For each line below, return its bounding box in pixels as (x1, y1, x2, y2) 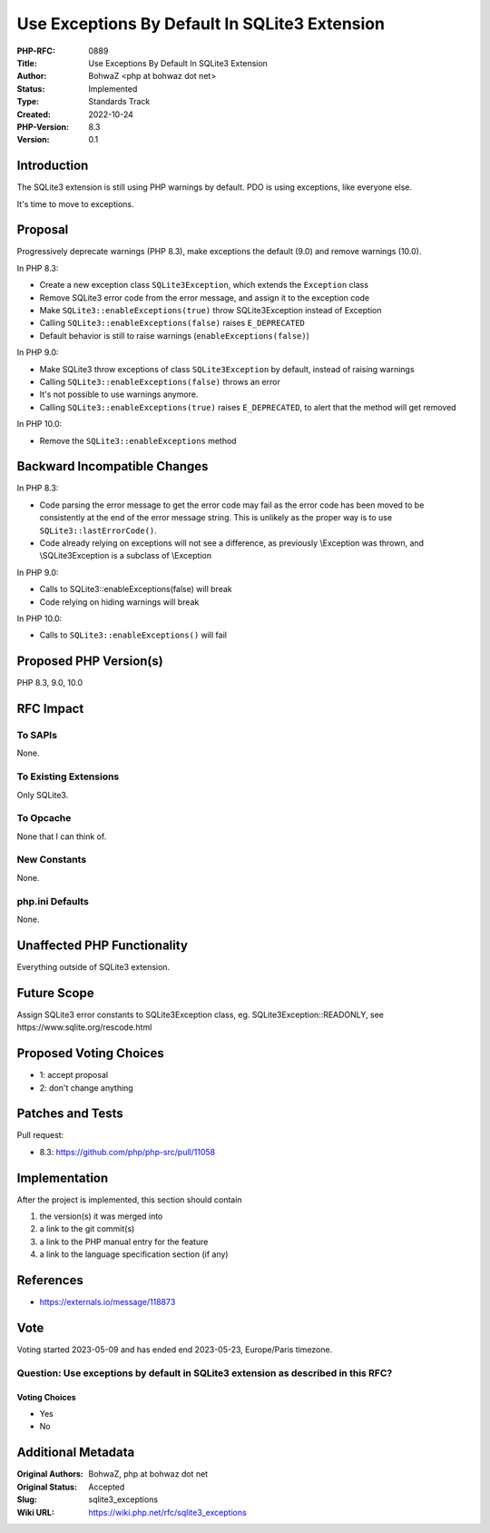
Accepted (88, 1481, 125, 1492)
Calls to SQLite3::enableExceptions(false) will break (39, 584, 232, 595)
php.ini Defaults (16, 895, 90, 907)
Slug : (16, 1494, 38, 1505)
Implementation (16, 1170, 109, 1185)
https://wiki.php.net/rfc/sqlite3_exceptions (88, 1507, 247, 1518)
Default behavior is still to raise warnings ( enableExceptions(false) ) (39, 330, 310, 341)
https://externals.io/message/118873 (39, 1297, 176, 1308)
